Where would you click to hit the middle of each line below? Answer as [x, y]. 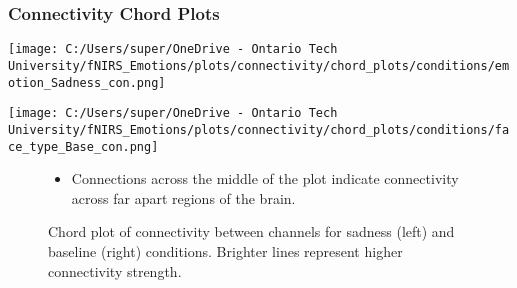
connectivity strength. [115, 270]
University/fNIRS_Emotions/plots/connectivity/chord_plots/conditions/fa [259, 129]
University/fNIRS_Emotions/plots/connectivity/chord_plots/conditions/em [259, 65]
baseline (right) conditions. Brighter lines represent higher [225, 250]
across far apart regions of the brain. [183, 197]
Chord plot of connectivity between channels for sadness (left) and [251, 231]
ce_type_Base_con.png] [83, 146]
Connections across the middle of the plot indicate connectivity [265, 178]
